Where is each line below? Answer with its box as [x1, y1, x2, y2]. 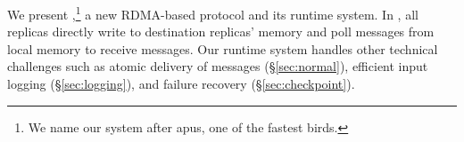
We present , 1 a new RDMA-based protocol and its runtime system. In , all [7, 3, 418, 23]
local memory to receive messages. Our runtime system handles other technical [7, 39, 438, 58]
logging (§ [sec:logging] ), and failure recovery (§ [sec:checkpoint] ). [7, 75, 355, 93]
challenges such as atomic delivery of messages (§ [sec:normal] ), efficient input [7, 57, 428, 75]
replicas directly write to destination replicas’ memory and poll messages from [7, 22, 435, 41]
